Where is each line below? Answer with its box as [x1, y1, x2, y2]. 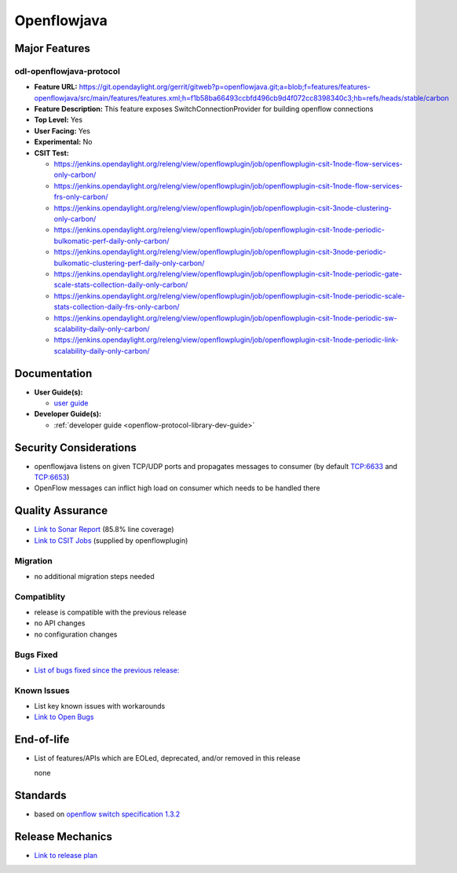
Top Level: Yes [34, 115, 82, 125]
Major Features [14, 42, 90, 55]
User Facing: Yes [34, 126, 90, 135]
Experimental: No [34, 138, 93, 147]
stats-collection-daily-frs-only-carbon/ [53, 303, 180, 312]
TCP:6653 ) [34, 472, 70, 482]
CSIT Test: [34, 148, 70, 157]
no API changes [34, 618, 86, 628]
